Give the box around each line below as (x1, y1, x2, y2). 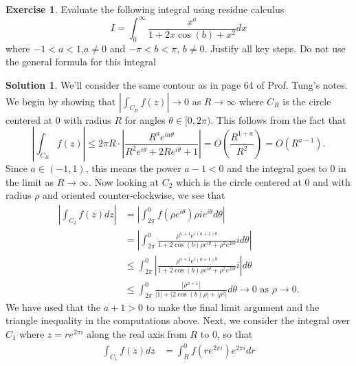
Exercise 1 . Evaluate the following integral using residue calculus (5, 2, 285, 16)
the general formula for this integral (5, 54, 156, 69)
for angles (124, 112, 166, 127)
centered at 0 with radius (5, 112, 111, 127)
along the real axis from (87, 326, 187, 341)
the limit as (5, 174, 54, 189)
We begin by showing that (5, 94, 116, 108)
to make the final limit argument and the (146, 299, 320, 314)
